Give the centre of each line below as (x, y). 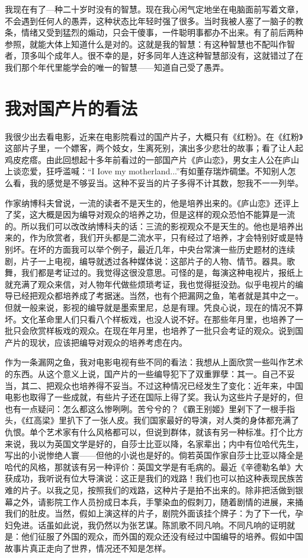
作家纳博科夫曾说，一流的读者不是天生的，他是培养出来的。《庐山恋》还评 (148, 203)
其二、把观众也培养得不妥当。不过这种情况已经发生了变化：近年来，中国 (162, 385)
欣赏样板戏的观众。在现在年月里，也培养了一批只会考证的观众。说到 (162, 331)
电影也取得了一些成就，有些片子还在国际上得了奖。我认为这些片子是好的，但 (154, 397)
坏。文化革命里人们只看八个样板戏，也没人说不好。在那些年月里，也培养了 (150, 319)
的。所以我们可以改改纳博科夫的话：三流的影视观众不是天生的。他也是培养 (150, 226)
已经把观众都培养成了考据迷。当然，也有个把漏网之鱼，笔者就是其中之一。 (158, 296)
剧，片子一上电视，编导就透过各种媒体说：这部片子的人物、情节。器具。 (146, 261)
